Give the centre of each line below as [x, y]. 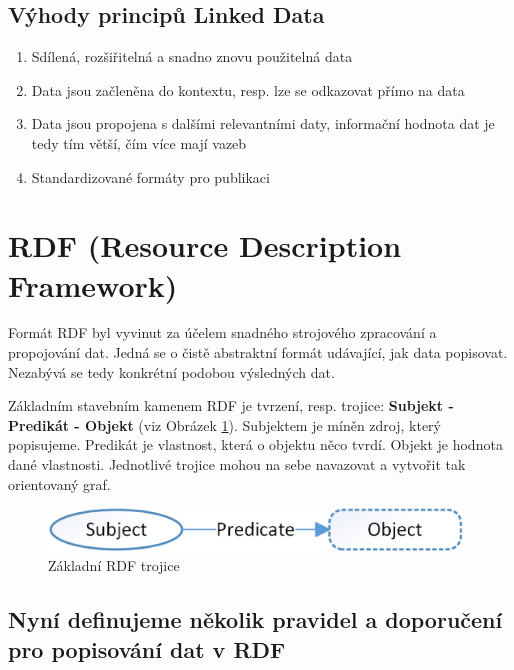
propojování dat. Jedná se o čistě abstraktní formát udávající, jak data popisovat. [258, 352]
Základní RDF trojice [114, 565]
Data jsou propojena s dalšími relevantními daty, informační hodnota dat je [263, 123]
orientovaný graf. [59, 483]
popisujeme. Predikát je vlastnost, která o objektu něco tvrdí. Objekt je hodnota [255, 444]
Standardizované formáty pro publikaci [150, 176]
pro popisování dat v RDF [147, 648]
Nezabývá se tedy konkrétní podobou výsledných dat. [171, 371]
